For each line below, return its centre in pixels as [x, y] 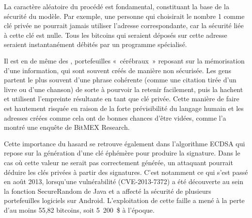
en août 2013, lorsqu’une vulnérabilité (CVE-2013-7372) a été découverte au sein [124, 181]
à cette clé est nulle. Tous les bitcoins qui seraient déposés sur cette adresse [116, 35]
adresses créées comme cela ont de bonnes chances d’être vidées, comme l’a [115, 117]
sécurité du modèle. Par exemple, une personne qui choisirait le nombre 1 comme [124, 16]
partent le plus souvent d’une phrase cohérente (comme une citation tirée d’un [120, 80]
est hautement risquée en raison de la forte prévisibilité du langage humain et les [124, 108]
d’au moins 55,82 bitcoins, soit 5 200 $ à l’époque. [79, 210]
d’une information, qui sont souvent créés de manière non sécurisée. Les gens [118, 70]
